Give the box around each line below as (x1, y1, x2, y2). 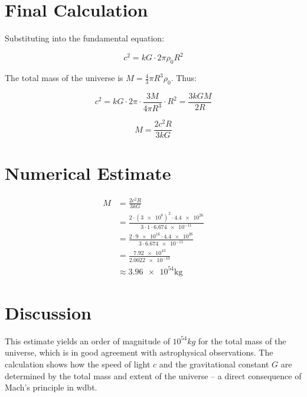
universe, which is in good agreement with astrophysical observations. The (5, 346, 273, 359)
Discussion (5, 300, 92, 324)
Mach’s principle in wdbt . (5, 381, 97, 393)
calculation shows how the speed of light (5, 358, 151, 370)
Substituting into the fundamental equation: (5, 32, 165, 44)
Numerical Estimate (5, 160, 171, 185)
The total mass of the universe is (5, 72, 123, 84)
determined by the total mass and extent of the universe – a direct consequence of (5, 369, 302, 382)
